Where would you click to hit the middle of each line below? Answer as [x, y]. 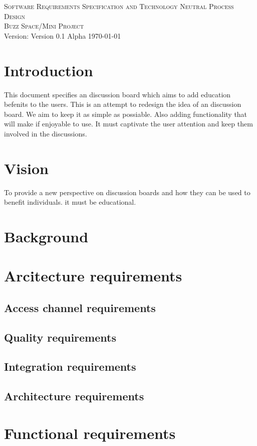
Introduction [49, 70]
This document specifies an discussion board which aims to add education [117, 94]
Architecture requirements [74, 396]
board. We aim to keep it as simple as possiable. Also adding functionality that [126, 114]
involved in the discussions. [46, 133]
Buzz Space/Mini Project [44, 26]
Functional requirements [90, 433]
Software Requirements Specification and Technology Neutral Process [119, 6]
